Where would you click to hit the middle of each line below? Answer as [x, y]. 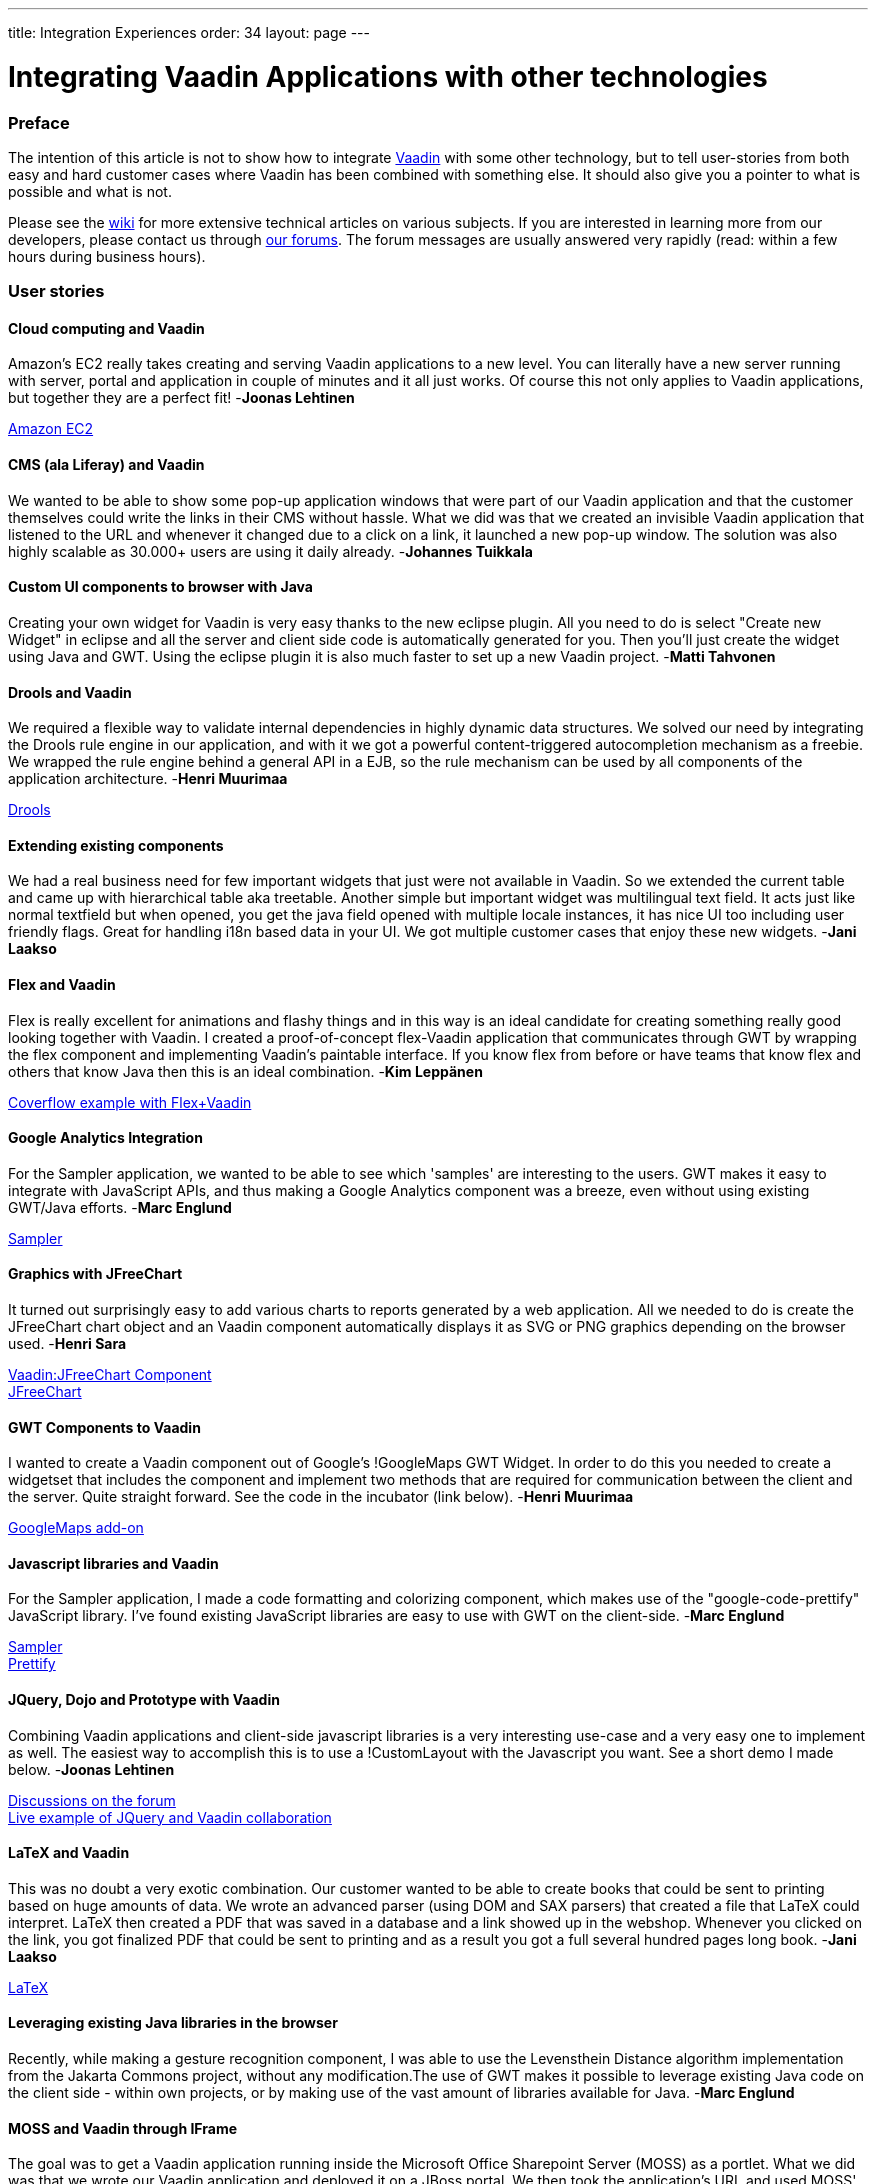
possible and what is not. [90, 191]
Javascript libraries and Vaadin [113, 1563]
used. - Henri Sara [67, 1343]
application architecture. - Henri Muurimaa [148, 779]
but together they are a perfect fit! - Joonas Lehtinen [181, 398]
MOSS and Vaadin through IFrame [123, 2128]
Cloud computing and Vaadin [106, 328]
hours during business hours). [107, 256]
